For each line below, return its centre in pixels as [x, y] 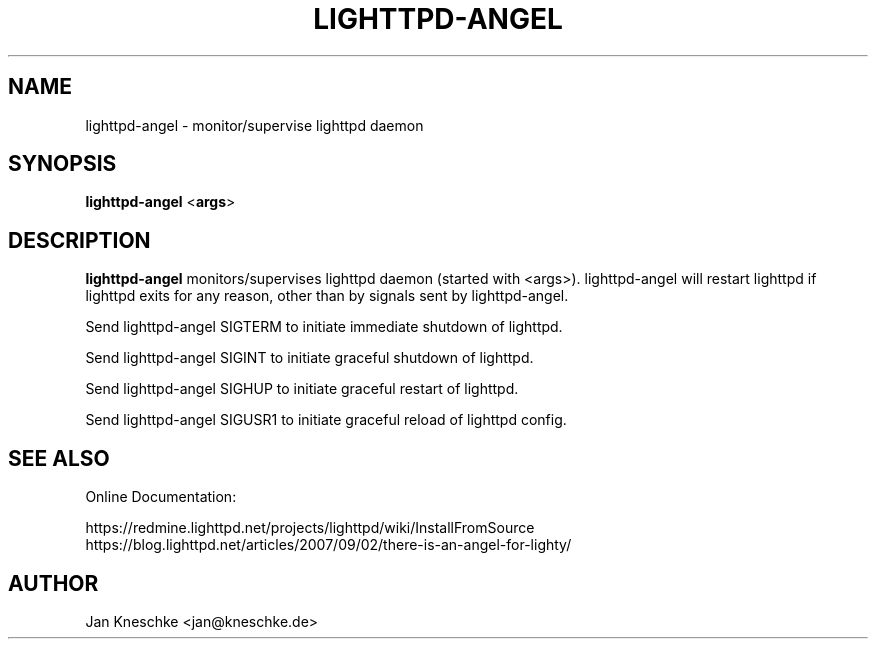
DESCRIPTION [79, 240]
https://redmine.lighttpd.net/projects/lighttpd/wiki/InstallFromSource [310, 528]
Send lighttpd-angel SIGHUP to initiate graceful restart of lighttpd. [302, 389]
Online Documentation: [161, 497]
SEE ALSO [59, 458]
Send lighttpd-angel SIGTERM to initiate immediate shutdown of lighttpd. [324, 327]
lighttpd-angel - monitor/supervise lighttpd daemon [254, 125]
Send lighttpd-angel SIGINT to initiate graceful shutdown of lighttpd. [309, 358]
